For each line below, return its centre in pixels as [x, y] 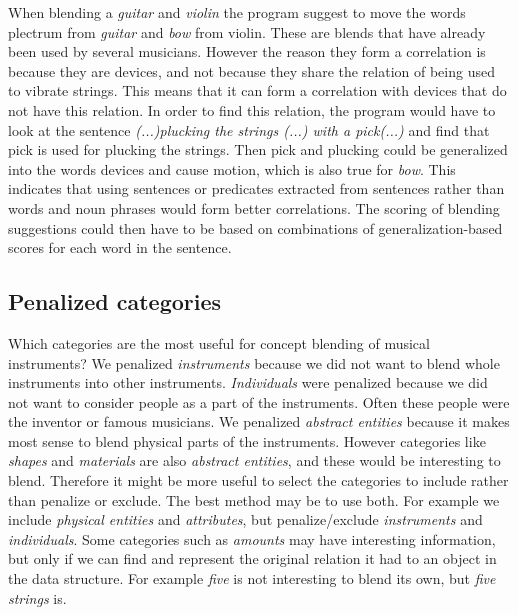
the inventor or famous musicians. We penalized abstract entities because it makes [259, 421]
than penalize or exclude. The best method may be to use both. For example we [254, 499]
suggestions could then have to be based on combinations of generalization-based [255, 227]
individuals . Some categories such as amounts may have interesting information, [252, 538]
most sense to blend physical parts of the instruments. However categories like [247, 440]
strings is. [37, 597]
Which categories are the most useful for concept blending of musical [219, 342]
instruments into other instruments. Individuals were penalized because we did [248, 382]
